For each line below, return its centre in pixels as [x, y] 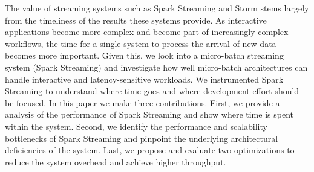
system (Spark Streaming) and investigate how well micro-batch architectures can [156, 67]
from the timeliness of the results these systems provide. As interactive [136, 20]
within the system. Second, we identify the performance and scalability [136, 126]
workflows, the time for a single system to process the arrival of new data [141, 43]
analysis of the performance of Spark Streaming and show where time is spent [149, 114]
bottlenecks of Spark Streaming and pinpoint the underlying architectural [142, 138]
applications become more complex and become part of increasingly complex [147, 32]
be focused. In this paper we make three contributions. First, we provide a [142, 102]
